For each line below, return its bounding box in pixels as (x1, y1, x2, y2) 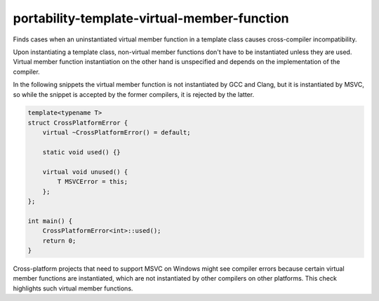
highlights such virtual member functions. (13, 284, 133, 293)
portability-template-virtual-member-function (13, 11, 289, 26)
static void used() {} (42, 148, 121, 156)
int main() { (27, 217, 73, 225)
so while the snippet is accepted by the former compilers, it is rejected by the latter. (13, 90, 255, 98)
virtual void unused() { (42, 168, 128, 175)
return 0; (42, 236, 77, 245)
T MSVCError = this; (57, 178, 128, 186)
